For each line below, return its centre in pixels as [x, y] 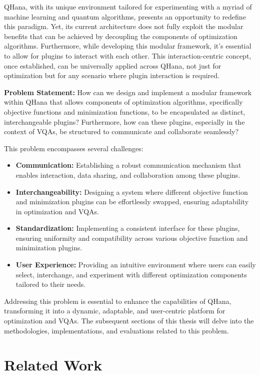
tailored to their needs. [51, 284]
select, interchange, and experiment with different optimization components [131, 274]
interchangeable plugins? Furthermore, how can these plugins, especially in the [124, 121]
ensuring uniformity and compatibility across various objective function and [132, 238]
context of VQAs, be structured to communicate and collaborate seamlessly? [121, 131]
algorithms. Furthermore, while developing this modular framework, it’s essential [128, 46]
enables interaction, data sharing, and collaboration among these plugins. [128, 174]
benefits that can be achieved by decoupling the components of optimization [121, 36]
